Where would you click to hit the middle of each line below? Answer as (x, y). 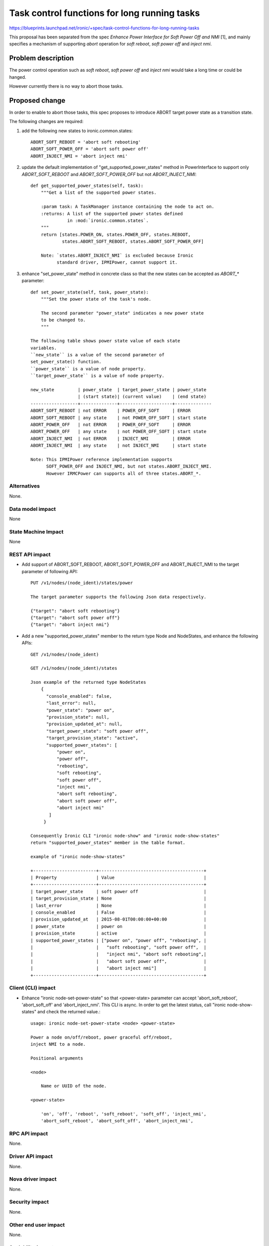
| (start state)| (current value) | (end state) (142, 397)
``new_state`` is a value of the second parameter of (97, 355)
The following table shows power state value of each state (105, 341)
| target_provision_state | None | (119, 899)
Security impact (29, 1202)
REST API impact (30, 554)
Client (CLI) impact (32, 988)
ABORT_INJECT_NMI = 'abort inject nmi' (79, 156)
